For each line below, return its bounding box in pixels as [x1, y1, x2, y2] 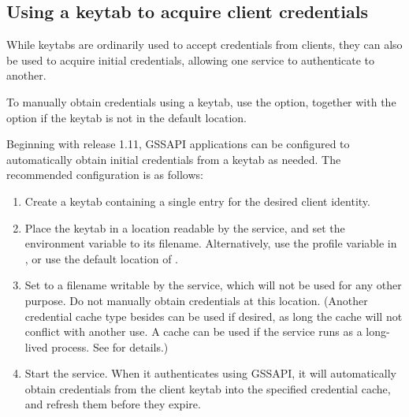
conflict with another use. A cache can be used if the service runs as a [24, 323, 363, 340]
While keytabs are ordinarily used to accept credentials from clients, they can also [6, 36, 403, 53]
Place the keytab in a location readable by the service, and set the [24, 219, 345, 236]
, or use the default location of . [24, 250, 178, 266]
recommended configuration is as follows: [6, 166, 203, 183]
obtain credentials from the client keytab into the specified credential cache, [24, 380, 391, 397]
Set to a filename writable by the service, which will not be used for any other [24, 277, 402, 293]
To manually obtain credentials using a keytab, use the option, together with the [6, 93, 396, 110]
